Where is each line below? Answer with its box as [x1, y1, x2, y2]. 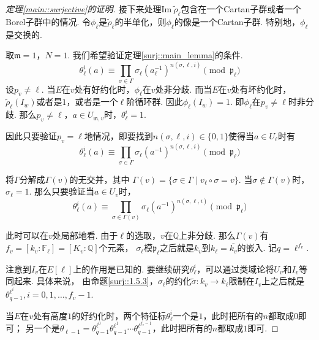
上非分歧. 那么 [179, 229, 236, 242]
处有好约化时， [74, 82, 135, 95]
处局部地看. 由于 [52, 229, 118, 242]
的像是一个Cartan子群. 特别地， [174, 15, 301, 28]
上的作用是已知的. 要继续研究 [73, 262, 190, 275]
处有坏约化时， [231, 82, 291, 95]
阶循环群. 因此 [126, 95, 183, 108]
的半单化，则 [114, 15, 167, 28]
